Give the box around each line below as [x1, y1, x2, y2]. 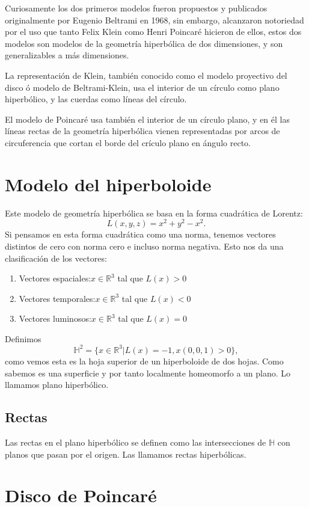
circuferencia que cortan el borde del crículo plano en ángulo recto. [5, 136, 251, 149]
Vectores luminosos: [19, 312, 91, 325]
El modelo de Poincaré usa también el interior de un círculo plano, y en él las [5, 112, 290, 125]
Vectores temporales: [19, 292, 96, 304]
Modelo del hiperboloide [5, 171, 212, 196]
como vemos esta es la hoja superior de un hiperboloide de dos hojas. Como [5, 354, 284, 367]
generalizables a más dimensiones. [5, 49, 129, 61]
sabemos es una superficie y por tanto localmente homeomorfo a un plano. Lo [5, 366, 291, 379]
